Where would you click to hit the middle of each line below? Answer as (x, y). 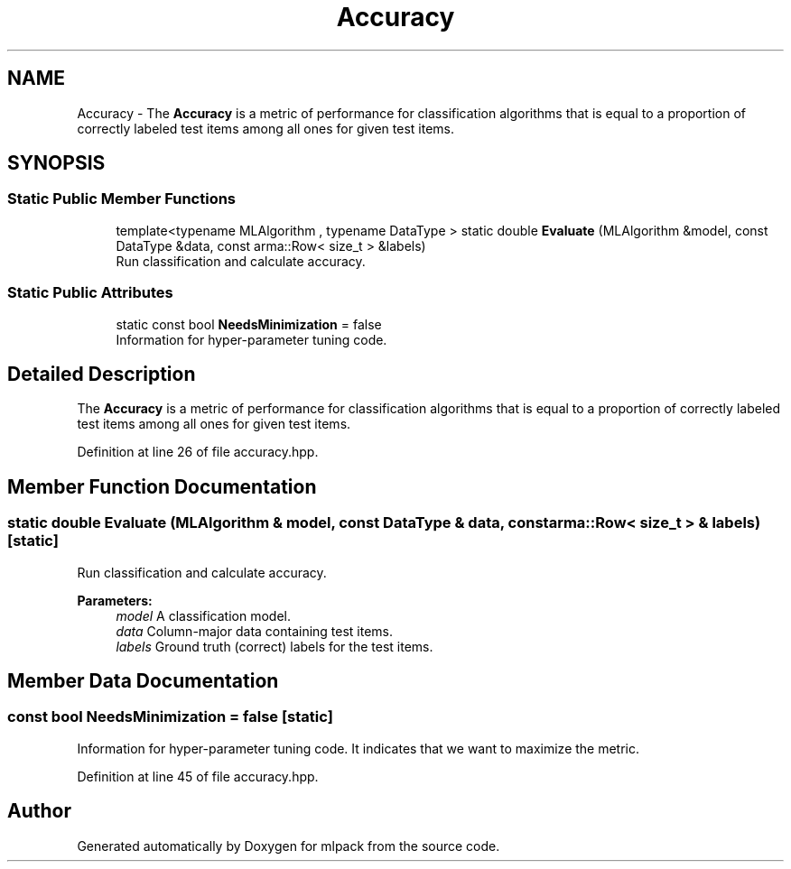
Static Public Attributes (90, 293)
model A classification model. (204, 615)
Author (39, 811)
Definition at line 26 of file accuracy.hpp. (198, 452)
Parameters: (115, 600)
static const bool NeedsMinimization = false (249, 324)
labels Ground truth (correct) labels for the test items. (275, 646)
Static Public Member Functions (122, 199)
